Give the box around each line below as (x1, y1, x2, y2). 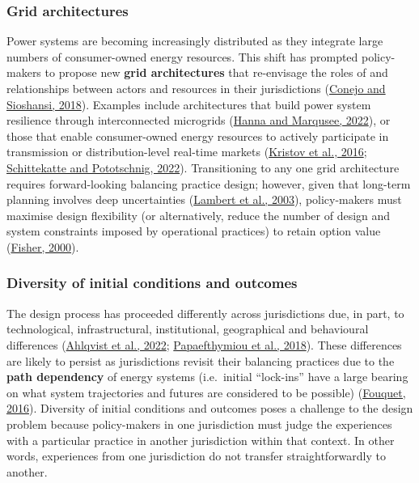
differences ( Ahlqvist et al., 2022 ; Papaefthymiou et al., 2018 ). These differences (6, 336, 402, 353)
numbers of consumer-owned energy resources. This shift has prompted (6, 48, 358, 65)
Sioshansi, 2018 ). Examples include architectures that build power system (6, 95, 371, 112)
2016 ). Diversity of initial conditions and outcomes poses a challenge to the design (6, 400, 413, 417)
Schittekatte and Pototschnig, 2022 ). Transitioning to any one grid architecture (6, 159, 400, 176)
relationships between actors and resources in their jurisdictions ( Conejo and (6, 80, 386, 96)
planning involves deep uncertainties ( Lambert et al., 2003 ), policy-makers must (6, 191, 402, 208)
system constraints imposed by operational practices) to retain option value (6, 222, 381, 239)
